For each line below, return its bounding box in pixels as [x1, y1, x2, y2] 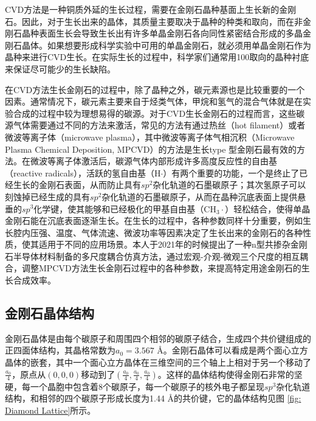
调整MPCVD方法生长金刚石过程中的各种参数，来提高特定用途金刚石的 [21, 262, 301, 274]
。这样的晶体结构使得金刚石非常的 [157, 367, 294, 380]
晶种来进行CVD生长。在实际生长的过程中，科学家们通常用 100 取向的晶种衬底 [5, 50, 309, 63]
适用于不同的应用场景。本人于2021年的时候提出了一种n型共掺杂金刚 [38, 238, 307, 251]
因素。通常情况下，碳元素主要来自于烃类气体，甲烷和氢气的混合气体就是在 [5, 95, 303, 108]
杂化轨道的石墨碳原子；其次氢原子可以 [153, 178, 306, 191]
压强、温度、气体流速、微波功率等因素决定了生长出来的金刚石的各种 [30, 226, 303, 238]
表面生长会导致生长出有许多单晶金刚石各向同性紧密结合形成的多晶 [38, 27, 303, 40]
